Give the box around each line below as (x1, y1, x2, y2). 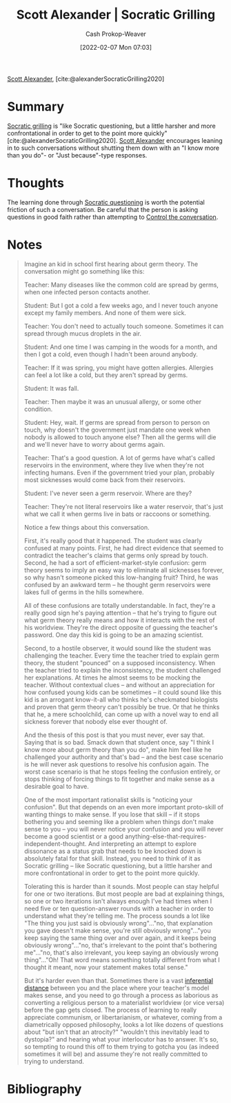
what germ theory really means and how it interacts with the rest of (23, 615, 215, 624)
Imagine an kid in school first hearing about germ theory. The (23, 260, 199, 268)
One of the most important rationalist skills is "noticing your (23, 795, 193, 804)
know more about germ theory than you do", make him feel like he (23, 745, 212, 754)
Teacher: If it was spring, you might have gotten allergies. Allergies (23, 363, 214, 372)
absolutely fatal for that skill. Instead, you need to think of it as (23, 854, 201, 863)
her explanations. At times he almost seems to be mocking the (23, 673, 201, 682)
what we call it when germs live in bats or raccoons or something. (23, 510, 212, 518)
